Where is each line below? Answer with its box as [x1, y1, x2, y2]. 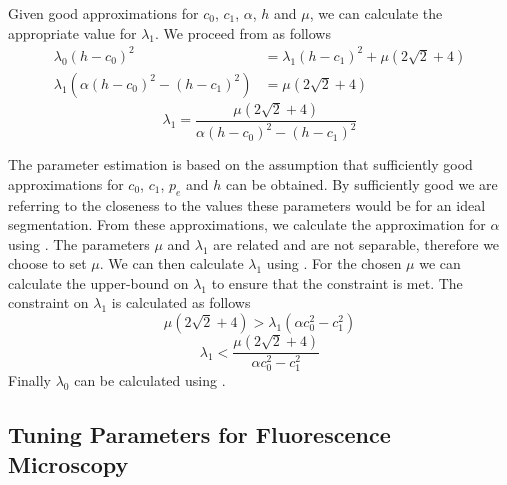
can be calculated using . [74, 370, 226, 391]
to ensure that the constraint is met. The [211, 272, 463, 293]
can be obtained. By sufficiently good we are [226, 173, 498, 194]
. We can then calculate [99, 253, 244, 274]
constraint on [8, 292, 89, 313]
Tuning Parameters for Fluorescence [8, 419, 391, 450]
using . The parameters [8, 233, 150, 254]
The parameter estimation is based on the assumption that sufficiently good [8, 154, 473, 175]
